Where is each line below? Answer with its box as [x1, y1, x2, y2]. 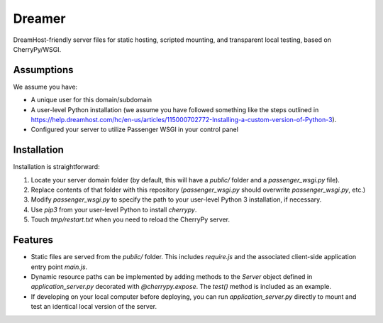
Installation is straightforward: [13, 163, 100, 171]
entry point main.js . [30, 263, 88, 271]
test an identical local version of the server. [30, 302, 157, 311]
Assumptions [13, 64, 74, 76]
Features [13, 234, 53, 246]
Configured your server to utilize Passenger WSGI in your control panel [30, 125, 239, 134]
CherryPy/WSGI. [13, 45, 62, 53]
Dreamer [13, 11, 66, 26]
